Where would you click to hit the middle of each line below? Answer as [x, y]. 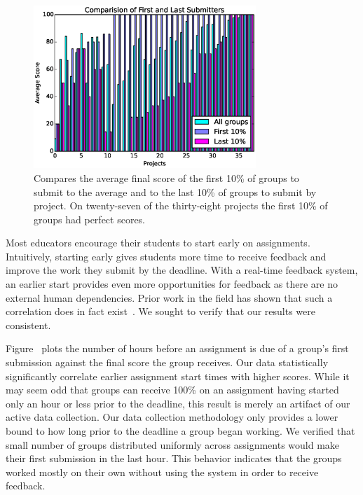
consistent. [28, 325]
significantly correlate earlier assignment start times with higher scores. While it [178, 376]
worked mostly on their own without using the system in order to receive [162, 472]
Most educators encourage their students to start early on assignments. [158, 243]
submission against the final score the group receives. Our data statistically [167, 362]
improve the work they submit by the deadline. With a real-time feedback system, [182, 270]
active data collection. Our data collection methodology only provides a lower [172, 417]
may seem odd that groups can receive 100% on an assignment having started [172, 390]
